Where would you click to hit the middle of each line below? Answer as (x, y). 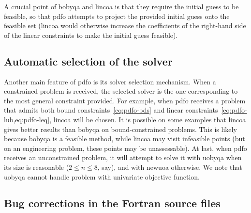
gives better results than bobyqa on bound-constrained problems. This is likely (120, 129)
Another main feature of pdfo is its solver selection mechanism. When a (110, 81)
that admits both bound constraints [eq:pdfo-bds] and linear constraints (111, 110)
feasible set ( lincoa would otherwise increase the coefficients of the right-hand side (125, 25)
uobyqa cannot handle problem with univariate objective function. (102, 176)
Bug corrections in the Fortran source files (112, 203)
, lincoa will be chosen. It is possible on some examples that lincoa (148, 119)
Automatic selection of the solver (88, 61)
